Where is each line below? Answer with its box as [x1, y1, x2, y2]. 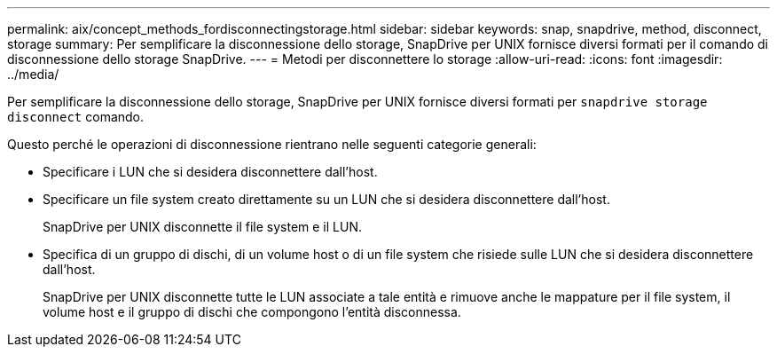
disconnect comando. [7, 109, 145, 124]
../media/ [7, 67, 59, 82]
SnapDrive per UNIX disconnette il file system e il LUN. [43, 219, 362, 234]
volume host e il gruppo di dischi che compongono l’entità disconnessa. [43, 304, 461, 319]
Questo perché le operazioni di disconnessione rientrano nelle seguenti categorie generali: [7, 137, 537, 152]
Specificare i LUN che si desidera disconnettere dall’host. [43, 164, 378, 179]
